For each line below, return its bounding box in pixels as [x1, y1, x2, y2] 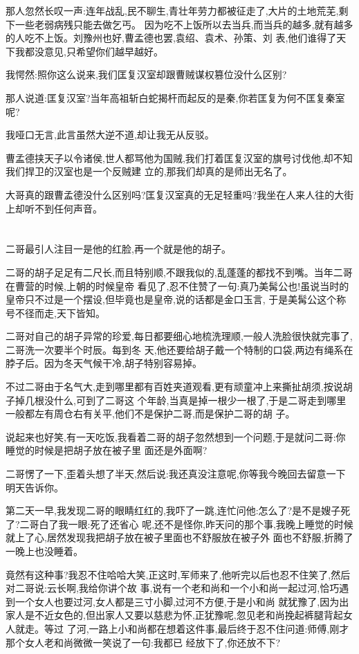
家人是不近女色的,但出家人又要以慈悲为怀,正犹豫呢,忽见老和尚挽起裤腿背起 [6, 608, 343, 622]
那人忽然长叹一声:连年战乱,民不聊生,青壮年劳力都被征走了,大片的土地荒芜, [6, 3, 339, 17]
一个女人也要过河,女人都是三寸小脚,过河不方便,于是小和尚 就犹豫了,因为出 [15, 594, 349, 608]
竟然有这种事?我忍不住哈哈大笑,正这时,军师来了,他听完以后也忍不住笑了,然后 [6, 567, 351, 581]
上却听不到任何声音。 [6, 201, 102, 215]
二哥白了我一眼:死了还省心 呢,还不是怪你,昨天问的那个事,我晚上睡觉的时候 [19, 516, 353, 531]
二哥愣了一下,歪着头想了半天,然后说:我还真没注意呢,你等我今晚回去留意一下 [6, 466, 346, 481]
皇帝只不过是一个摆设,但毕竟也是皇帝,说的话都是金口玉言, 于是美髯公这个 [6, 292, 337, 307]
